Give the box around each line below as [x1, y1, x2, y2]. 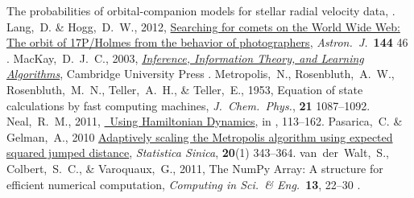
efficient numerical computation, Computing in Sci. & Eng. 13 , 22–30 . [6, 175, 361, 192]
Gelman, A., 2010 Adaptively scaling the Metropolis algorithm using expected [6, 128, 393, 145]
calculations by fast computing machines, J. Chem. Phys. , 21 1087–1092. [6, 97, 371, 113]
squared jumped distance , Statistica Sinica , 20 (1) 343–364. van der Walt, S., [6, 144, 389, 161]
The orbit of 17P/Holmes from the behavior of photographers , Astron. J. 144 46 [6, 34, 408, 51]
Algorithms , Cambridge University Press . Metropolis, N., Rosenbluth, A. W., [6, 65, 395, 82]
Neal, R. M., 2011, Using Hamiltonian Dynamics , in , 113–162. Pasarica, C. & [6, 113, 403, 130]
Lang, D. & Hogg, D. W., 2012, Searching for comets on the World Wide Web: [6, 18, 400, 35]
